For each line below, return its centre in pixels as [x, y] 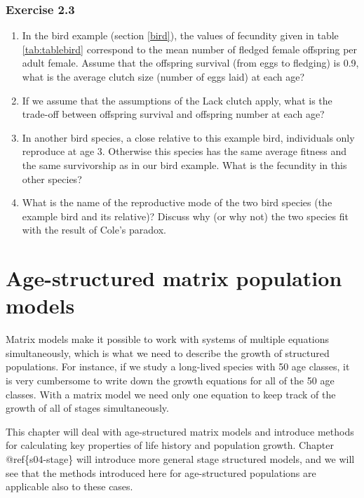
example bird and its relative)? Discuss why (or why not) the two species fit [185, 216]
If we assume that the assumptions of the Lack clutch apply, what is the [177, 100]
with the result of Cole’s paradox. [94, 230]
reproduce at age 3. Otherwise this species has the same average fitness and [184, 151]
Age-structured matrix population [174, 278]
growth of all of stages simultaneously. [87, 408]
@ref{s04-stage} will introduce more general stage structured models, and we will [180, 459]
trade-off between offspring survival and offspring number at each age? [173, 114]
